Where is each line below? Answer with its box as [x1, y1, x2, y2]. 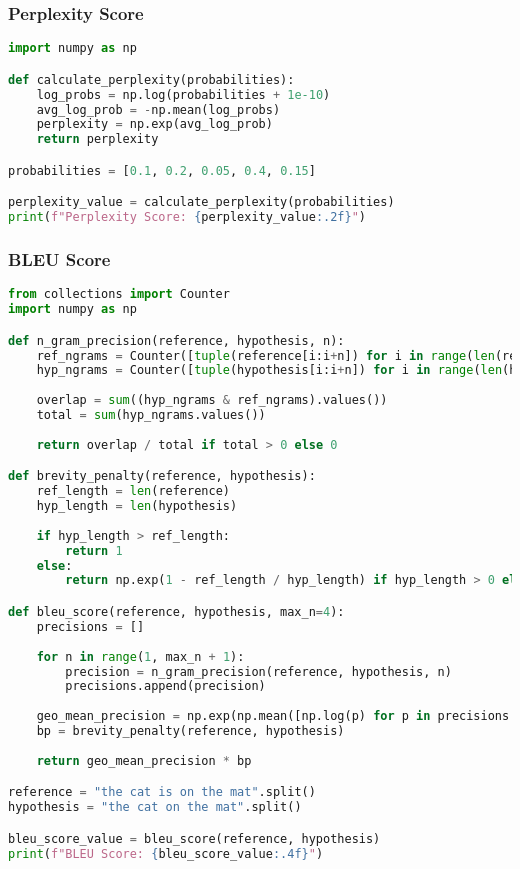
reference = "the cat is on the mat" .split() [8, 785, 316, 800]
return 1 [65, 543, 123, 558]
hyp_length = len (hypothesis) [36, 499, 238, 514]
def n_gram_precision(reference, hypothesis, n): [8, 333, 345, 348]
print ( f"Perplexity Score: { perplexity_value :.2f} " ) [8, 210, 367, 225]
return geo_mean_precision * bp [36, 753, 252, 768]
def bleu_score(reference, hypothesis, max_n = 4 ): [8, 605, 345, 619]
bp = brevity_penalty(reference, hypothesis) [36, 724, 345, 738]
